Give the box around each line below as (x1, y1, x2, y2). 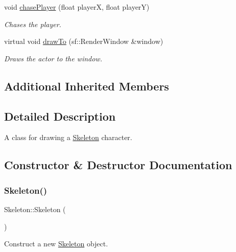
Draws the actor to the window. (4, 53, 102, 63)
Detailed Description (4, 108, 116, 124)
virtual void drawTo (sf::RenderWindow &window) (4, 36, 163, 47)
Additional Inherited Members (4, 78, 169, 94)
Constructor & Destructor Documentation (4, 157, 232, 173)
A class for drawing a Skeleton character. (4, 132, 132, 143)
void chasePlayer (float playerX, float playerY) (4, 2, 150, 12)
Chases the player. (4, 18, 61, 29)
